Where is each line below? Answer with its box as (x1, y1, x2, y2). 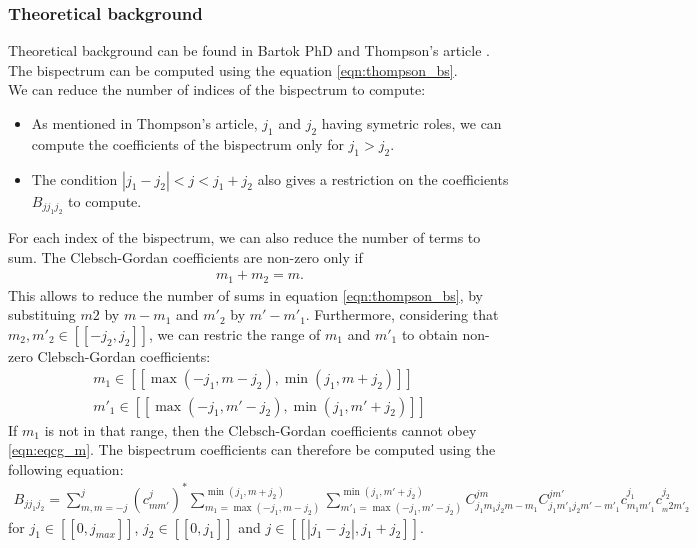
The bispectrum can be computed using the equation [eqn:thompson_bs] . (8, 59, 458, 80)
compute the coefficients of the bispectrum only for (31, 133, 344, 154)
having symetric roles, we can (321, 113, 502, 133)
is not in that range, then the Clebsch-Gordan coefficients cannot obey (44, 419, 477, 440)
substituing (8, 304, 76, 325)
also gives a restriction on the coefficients (257, 168, 509, 189)
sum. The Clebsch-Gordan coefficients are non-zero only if (8, 246, 363, 267)
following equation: (8, 458, 124, 479)
